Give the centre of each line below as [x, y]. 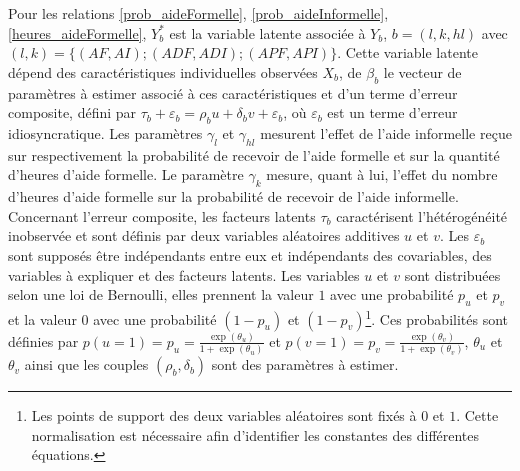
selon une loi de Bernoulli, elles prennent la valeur [161, 294]
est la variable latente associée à [267, 32]
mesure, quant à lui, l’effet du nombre [382, 174]
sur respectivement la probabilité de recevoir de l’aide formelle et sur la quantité [254, 154]
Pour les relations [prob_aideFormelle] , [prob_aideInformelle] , [198, 13]
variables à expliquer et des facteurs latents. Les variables [184, 274]
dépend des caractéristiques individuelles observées [163, 71]
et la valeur [42, 318]
